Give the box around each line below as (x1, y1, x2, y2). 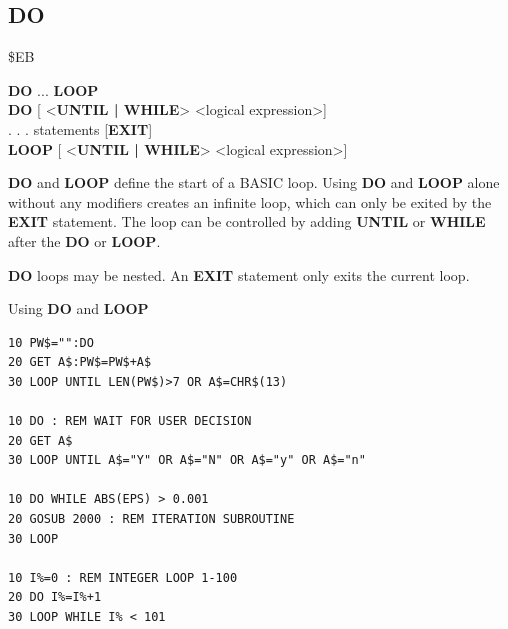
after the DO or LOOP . (8, 230, 161, 251)
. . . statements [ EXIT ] (8, 118, 153, 139)
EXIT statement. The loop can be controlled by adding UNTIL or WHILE (8, 211, 486, 232)
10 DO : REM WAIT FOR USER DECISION (8, 414, 252, 429)
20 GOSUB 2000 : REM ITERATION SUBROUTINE (8, 512, 295, 527)
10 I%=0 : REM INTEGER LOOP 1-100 (8, 570, 238, 585)
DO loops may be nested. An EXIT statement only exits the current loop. (8, 264, 470, 285)
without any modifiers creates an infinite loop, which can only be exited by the (8, 191, 492, 212)
